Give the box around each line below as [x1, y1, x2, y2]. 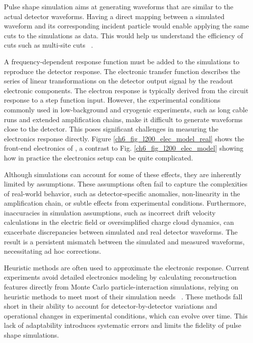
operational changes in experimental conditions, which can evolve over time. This [4, 310, 248, 320]
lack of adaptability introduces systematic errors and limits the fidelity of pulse [4, 320, 242, 330]
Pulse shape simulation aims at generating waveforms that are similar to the [4, 1, 233, 11]
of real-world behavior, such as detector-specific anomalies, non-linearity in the [4, 188, 240, 198]
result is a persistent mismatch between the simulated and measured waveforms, [4, 236, 245, 246]
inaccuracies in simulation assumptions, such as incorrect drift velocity [4, 207, 216, 217]
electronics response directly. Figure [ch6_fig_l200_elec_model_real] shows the [4, 133, 244, 143]
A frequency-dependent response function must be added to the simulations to [4, 56, 239, 66]
